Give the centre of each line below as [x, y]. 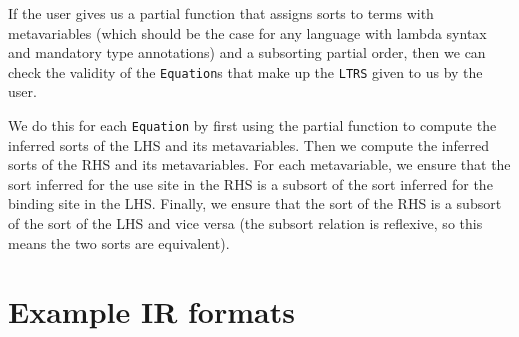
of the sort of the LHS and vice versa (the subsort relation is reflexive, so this [245, 223]
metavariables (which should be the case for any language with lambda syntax [247, 32]
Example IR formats [151, 311]
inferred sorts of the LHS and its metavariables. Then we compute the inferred [248, 144]
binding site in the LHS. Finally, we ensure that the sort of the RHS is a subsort [255, 203]
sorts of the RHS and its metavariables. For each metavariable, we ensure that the [259, 164]
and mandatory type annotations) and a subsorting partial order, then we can [247, 52]
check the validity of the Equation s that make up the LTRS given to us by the [245, 71]
